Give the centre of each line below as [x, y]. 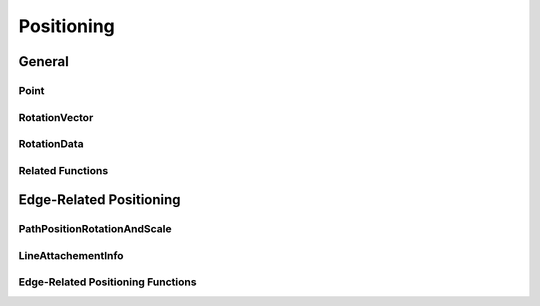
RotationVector [56, 117]
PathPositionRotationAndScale [95, 229]
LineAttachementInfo [71, 255]
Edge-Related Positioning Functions [107, 282]
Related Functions [63, 170]
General [44, 61]
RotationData [51, 144]
